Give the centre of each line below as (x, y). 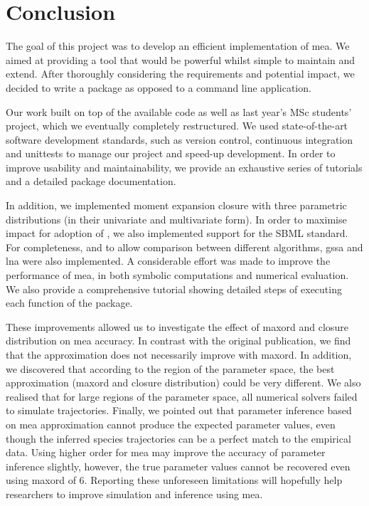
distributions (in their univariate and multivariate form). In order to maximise (176, 219)
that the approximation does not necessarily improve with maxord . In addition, (179, 354)
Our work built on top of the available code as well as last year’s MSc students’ (179, 111)
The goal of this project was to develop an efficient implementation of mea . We (178, 46)
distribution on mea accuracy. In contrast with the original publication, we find (178, 341)
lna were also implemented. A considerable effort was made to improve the (168, 261)
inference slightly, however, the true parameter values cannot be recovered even (178, 466)
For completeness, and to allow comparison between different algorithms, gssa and (184, 247)
